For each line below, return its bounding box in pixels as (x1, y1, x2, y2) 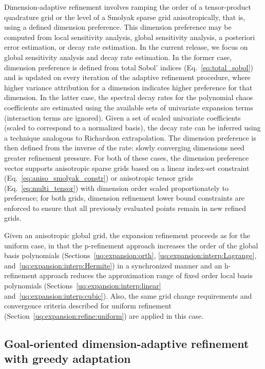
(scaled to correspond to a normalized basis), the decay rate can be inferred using (4, 122, 261, 133)
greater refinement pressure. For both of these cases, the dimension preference (4, 152, 249, 163)
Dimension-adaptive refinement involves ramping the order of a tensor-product (4, 2, 251, 12)
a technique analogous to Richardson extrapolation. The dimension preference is (4, 132, 256, 143)
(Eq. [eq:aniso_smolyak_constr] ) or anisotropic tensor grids (4, 172, 194, 183)
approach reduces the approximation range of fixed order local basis (39, 270, 253, 281)
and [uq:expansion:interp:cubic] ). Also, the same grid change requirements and (4, 290, 252, 301)
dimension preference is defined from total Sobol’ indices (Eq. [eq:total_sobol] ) (4, 62, 253, 72)
